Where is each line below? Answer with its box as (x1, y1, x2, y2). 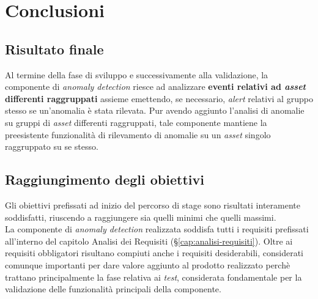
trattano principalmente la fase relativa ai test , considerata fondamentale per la (5, 270, 302, 283)
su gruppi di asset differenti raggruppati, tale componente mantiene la (5, 116, 267, 128)
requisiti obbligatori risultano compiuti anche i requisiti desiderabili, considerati (5, 246, 303, 259)
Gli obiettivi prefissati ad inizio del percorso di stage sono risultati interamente (5, 198, 300, 211)
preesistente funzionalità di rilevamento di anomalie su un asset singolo (5, 128, 271, 141)
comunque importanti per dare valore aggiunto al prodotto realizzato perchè (5, 258, 290, 271)
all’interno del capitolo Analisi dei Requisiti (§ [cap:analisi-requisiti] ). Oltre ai (5, 234, 293, 247)
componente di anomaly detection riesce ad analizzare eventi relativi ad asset (5, 80, 306, 93)
